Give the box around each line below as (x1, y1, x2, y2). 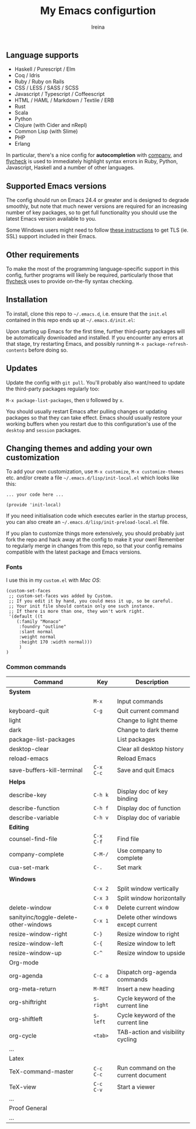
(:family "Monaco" (16, 619, 61, 624)
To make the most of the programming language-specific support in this (6, 265, 180, 272)
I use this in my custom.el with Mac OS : (6, 576, 101, 584)
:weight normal (19, 634, 57, 640)
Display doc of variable (117, 814, 180, 822)
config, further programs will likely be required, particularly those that (6, 271, 173, 279)
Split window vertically (117, 885, 179, 893)
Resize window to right (117, 930, 180, 938)
